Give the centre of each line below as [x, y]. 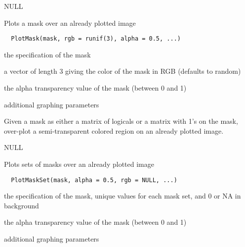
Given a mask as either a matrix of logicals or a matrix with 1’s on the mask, [121, 121]
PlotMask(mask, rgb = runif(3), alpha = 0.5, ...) [96, 39]
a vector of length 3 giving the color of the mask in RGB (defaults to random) [122, 71]
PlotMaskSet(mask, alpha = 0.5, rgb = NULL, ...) [94, 180]
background [21, 205]
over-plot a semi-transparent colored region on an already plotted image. [114, 130]
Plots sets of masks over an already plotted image [79, 164]
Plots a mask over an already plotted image [70, 23]
